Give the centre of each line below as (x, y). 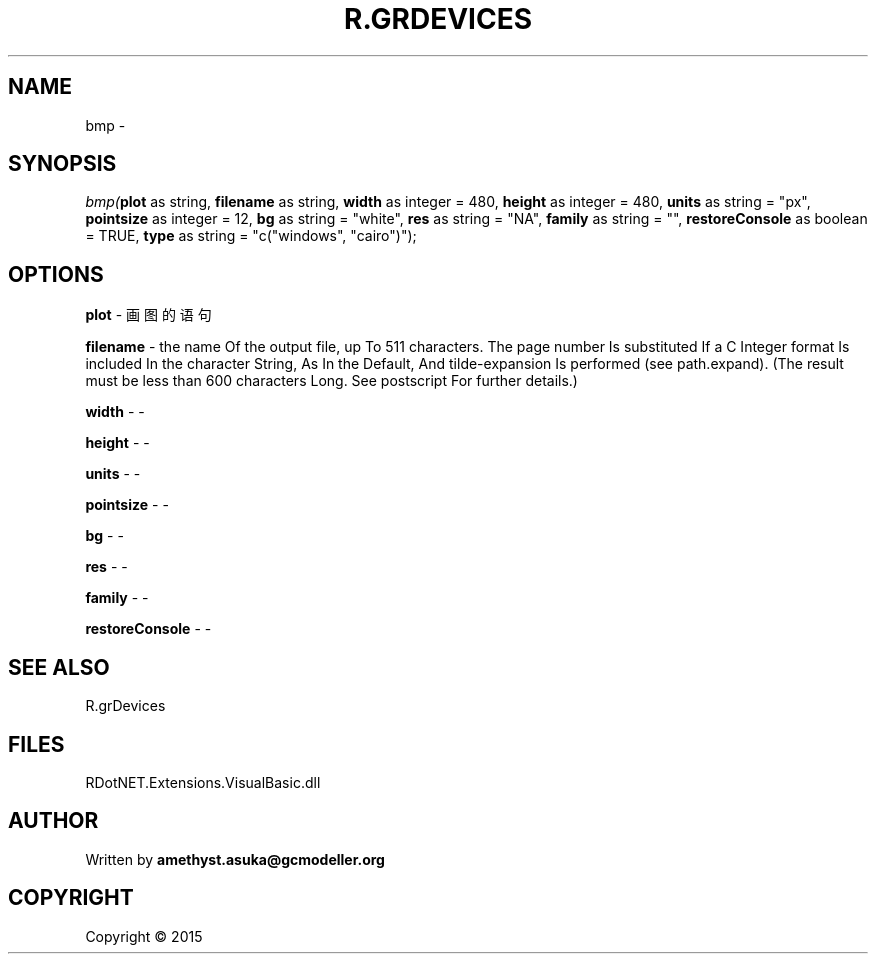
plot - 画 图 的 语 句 (148, 315)
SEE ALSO (59, 667)
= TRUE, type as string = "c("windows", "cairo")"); (251, 236)
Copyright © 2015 (144, 936)
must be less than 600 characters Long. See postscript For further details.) (331, 381)
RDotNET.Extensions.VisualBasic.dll (203, 782)
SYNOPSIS (62, 164)
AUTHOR (53, 821)
